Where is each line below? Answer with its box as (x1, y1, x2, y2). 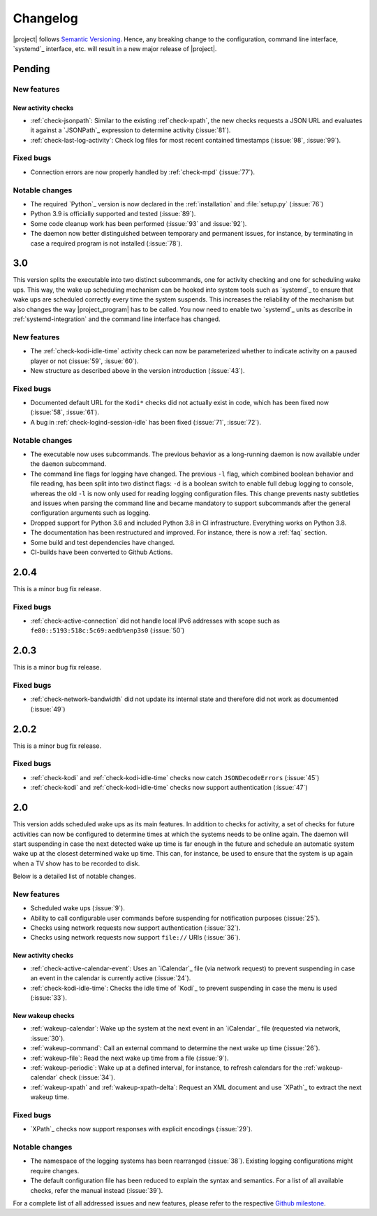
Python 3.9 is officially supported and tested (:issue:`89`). (30, 210, 196, 218)
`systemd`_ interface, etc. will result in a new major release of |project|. (13, 44, 217, 52)
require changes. (30, 1166, 80, 1175)
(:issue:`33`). (30, 994, 68, 1002)
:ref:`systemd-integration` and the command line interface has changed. (13, 315, 221, 323)
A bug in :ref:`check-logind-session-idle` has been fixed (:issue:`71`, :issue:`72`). (30, 418, 262, 426)
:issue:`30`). (30, 1034, 66, 1042)
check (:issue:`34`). (59, 1073, 115, 1082)
